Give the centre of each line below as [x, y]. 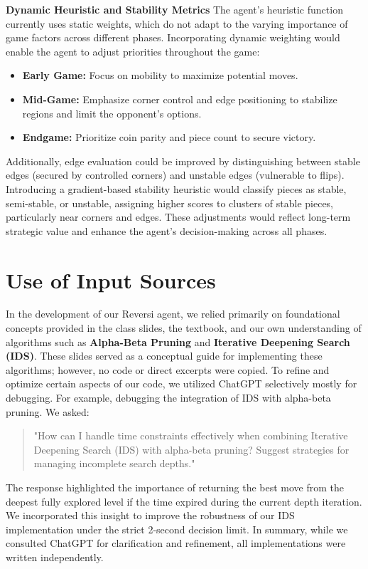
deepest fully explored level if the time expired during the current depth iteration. [184, 501]
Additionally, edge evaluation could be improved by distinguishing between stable [183, 161]
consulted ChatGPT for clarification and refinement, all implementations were [176, 543]
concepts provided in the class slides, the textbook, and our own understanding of [184, 328]
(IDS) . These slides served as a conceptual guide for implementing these [164, 356]
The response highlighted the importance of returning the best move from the [175, 487]
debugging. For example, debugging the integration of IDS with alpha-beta [168, 397]
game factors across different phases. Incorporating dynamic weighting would [173, 37]
